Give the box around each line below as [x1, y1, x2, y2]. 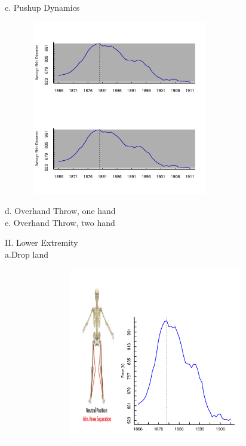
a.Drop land [5, 248, 48, 260]
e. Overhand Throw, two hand [5, 216, 115, 228]
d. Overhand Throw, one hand [5, 204, 116, 217]
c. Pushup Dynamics [5, 1, 80, 13]
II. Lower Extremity [5, 236, 78, 249]
